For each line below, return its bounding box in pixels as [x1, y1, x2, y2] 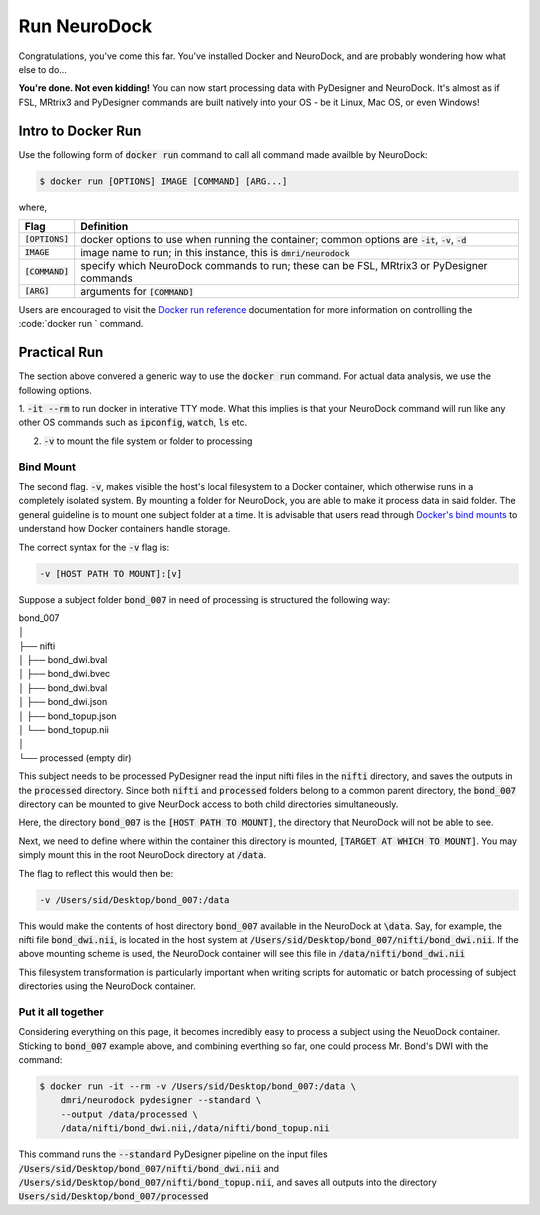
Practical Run [18, 344, 104, 361]
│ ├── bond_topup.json [18, 710, 117, 722]
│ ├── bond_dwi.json [18, 696, 108, 708]
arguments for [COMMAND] [80, 284, 194, 298]
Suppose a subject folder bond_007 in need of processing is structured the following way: [18, 593, 391, 605]
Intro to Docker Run [18, 122, 142, 139]
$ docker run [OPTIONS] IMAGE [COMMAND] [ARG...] [39, 175, 288, 187]
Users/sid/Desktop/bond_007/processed [18, 1191, 209, 1202]
